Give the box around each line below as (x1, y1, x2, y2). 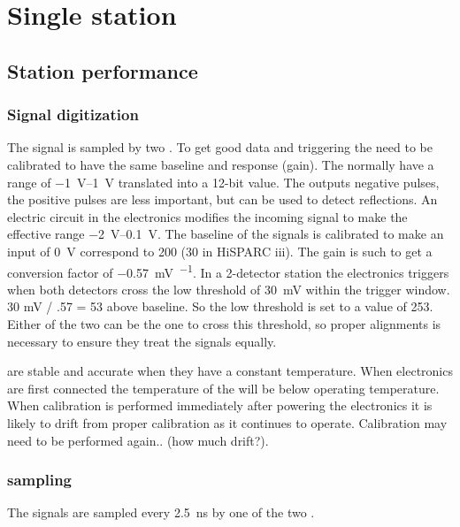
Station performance (7, 57, 198, 84)
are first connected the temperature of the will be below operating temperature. (7, 378, 440, 397)
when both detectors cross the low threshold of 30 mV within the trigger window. (7, 279, 450, 298)
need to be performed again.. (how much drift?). (7, 431, 269, 449)
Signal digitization (7, 103, 139, 126)
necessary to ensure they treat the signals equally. (7, 332, 277, 350)
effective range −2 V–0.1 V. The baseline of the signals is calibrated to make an (7, 225, 444, 243)
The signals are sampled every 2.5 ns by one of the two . (7, 503, 315, 522)
